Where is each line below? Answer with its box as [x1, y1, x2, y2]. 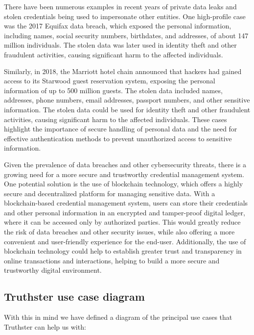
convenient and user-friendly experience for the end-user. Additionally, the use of [4, 236, 246, 246]
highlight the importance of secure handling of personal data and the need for [4, 124, 237, 134]
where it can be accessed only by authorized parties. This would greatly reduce [4, 217, 241, 227]
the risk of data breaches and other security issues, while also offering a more [4, 227, 235, 237]
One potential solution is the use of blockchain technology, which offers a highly [4, 179, 243, 189]
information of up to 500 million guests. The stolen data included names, [4, 85, 223, 95]
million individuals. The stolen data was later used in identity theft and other [4, 40, 237, 50]
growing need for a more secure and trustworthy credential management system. [4, 169, 244, 179]
